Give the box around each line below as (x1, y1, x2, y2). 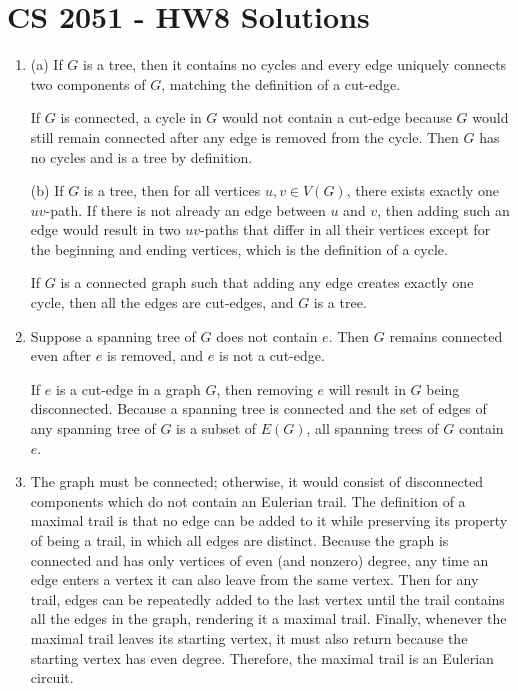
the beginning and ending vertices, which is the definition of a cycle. (30, 238, 448, 259)
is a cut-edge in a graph (55, 378, 201, 399)
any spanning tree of (30, 418, 156, 439)
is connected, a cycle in (60, 107, 202, 128)
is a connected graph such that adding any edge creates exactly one (60, 272, 474, 293)
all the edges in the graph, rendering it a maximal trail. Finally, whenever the (30, 608, 507, 629)
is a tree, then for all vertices (83, 180, 261, 201)
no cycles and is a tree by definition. (30, 146, 253, 167)
